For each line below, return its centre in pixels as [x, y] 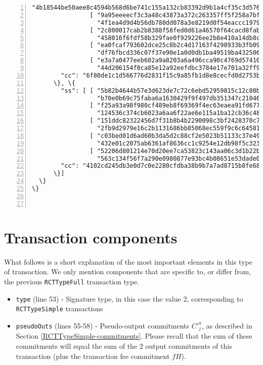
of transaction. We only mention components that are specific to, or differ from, [128, 271]
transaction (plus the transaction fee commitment [93, 356]
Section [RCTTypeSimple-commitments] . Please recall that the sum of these [134, 336]
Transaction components [91, 237]
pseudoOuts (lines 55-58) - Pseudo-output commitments [103, 325]
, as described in [227, 325]
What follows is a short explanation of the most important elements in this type [128, 261]
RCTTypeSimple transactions [59, 308]
